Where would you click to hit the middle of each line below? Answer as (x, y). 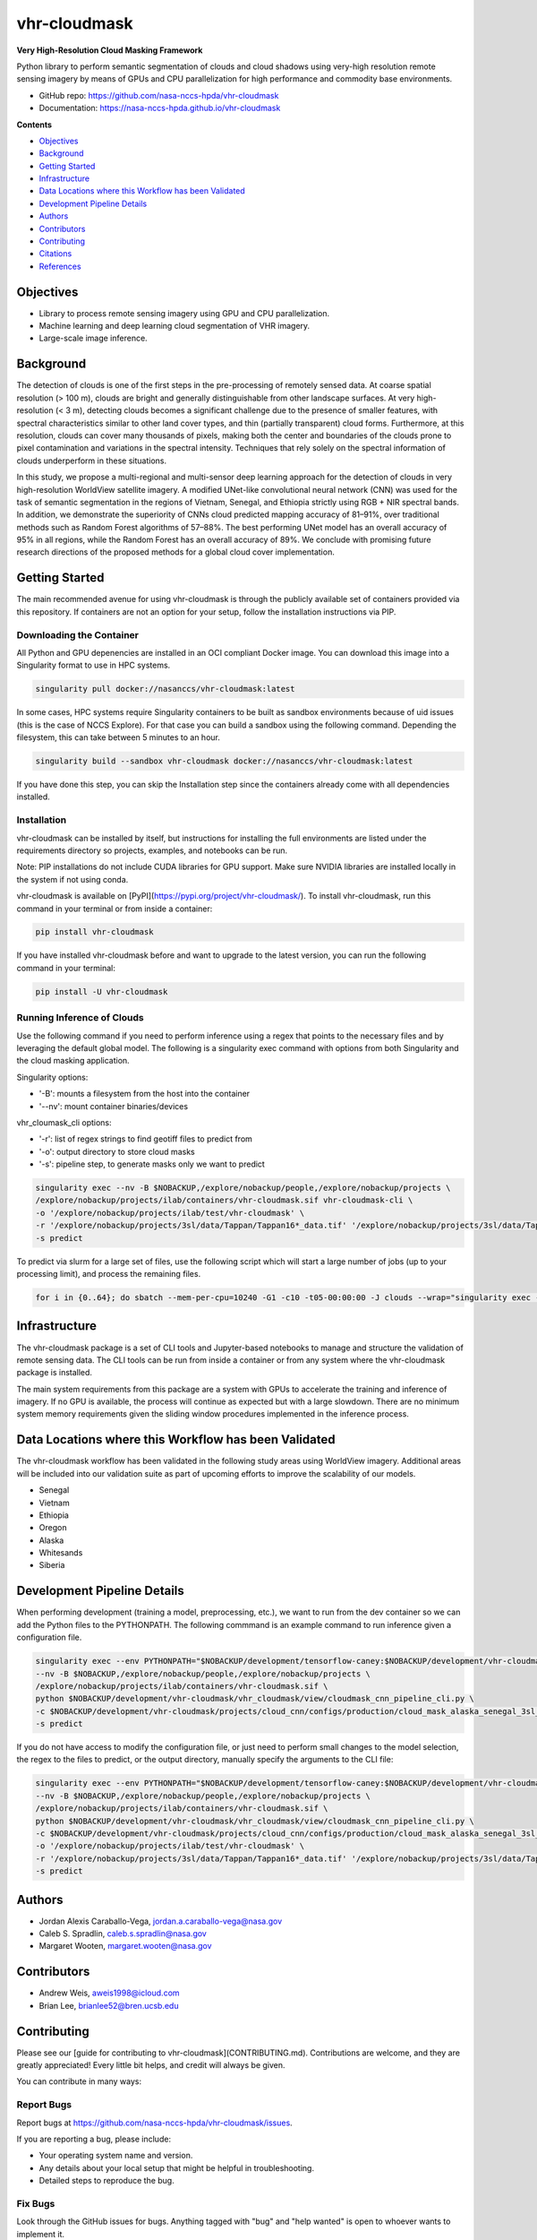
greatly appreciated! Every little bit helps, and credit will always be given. (151, 2065)
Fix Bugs (36, 2203)
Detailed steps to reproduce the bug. (107, 2181)
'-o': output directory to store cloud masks (117, 1151)
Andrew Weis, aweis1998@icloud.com (109, 1993)
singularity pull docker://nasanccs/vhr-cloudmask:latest (165, 689)
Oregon (53, 1528)
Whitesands (61, 1553)
